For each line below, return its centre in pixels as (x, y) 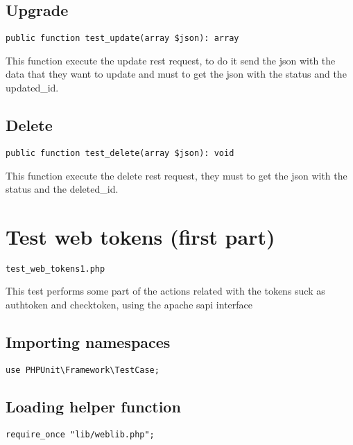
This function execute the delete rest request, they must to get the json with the (176, 175)
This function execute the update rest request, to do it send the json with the (171, 60)
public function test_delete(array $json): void (120, 153)
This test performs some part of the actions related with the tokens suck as (165, 291)
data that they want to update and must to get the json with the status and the (176, 74)
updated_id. (32, 88)
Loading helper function (93, 406)
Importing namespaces (88, 342)
